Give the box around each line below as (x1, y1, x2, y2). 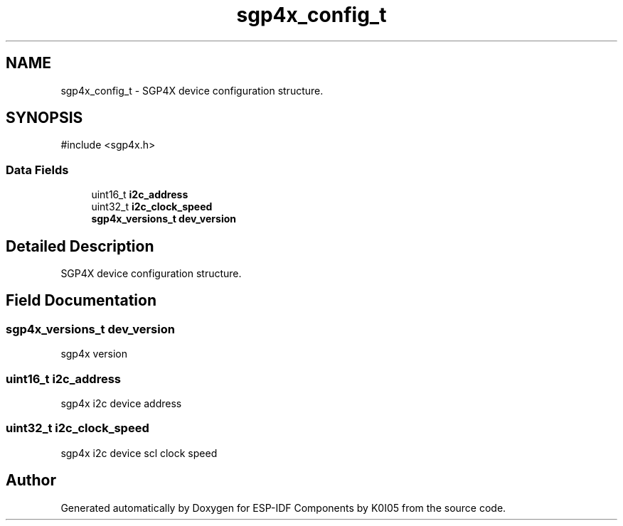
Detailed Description (6, 237, 154, 255)
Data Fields (6, 162, 69, 177)
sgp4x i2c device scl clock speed (60, 446, 218, 459)
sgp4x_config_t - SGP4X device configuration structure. (60, 84, 324, 97)
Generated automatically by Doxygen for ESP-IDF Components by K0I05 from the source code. (60, 501, 506, 514)
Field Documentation (6, 291, 156, 310)
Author (6, 471, 56, 490)
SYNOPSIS (6, 109, 83, 127)
